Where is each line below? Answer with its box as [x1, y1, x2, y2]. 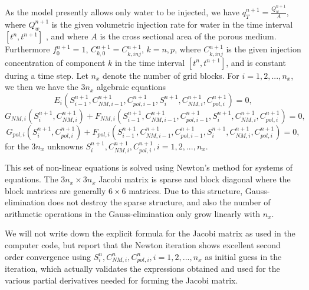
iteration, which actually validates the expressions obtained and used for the [5, 262, 280, 275]
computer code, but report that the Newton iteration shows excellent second [5, 239, 281, 251]
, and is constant [226, 56, 286, 68]
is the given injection [226, 43, 301, 55]
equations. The [5, 173, 58, 185]
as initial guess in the [205, 250, 282, 262]
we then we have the [5, 81, 78, 93]
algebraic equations [96, 81, 166, 93]
